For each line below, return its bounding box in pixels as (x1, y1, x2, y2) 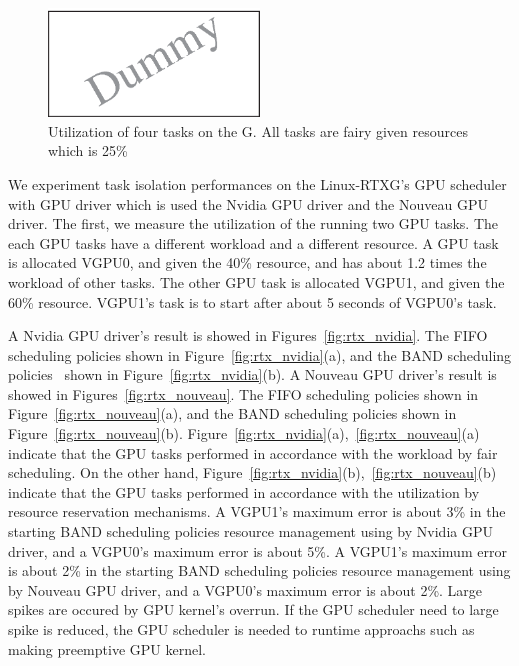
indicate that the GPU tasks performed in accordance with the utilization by (8, 481, 480, 502)
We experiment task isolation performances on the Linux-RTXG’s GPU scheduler (8, 173, 507, 194)
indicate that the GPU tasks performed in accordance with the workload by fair (8, 442, 498, 463)
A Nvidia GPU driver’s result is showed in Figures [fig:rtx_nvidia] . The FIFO (8, 325, 488, 346)
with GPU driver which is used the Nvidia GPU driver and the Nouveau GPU (8, 193, 488, 214)
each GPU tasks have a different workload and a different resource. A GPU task (8, 232, 499, 253)
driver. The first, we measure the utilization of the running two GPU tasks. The (8, 213, 499, 234)
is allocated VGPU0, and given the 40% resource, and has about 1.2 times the (8, 252, 487, 273)
